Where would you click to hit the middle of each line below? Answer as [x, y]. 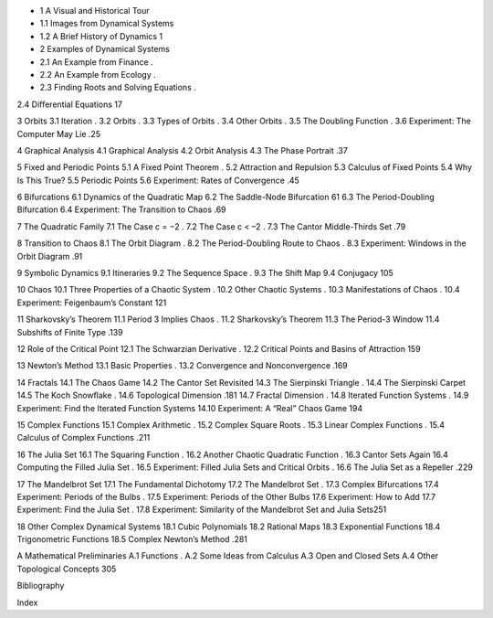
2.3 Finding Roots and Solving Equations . [118, 88]
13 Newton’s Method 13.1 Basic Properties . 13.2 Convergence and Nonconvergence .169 [182, 366]
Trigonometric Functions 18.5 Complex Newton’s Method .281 [132, 539]
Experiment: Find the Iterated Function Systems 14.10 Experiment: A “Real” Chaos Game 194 [190, 408]
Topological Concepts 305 [67, 569]
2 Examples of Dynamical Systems [105, 49]
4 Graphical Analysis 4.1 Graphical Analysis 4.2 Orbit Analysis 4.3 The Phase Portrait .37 [183, 150]
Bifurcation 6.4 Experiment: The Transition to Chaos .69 [122, 209]
